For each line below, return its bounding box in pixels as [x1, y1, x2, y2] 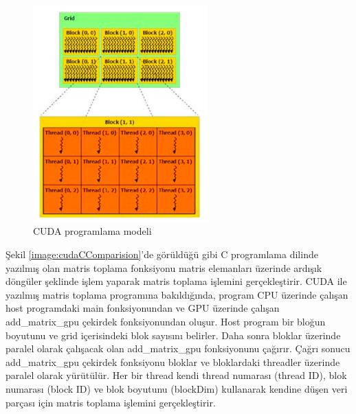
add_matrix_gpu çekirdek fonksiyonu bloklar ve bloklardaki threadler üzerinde [5, 354, 340, 369]
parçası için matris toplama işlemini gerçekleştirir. [5, 395, 216, 409]
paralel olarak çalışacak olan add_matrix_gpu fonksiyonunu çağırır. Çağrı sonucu [5, 341, 351, 356]
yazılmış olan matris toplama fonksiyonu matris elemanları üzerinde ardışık [5, 260, 322, 275]
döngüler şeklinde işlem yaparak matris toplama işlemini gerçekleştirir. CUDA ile [5, 274, 347, 288]
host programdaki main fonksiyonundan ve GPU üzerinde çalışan [5, 301, 280, 315]
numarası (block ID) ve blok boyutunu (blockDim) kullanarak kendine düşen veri [5, 381, 348, 395]
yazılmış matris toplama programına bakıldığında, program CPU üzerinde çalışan [5, 287, 348, 301]
